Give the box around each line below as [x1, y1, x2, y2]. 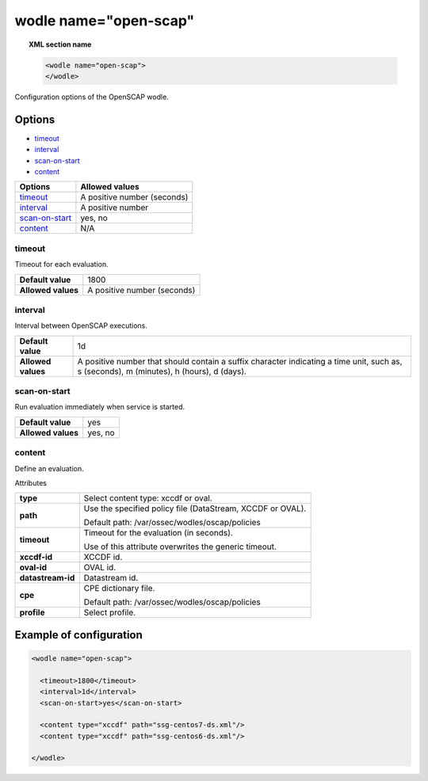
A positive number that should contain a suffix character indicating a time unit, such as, [77, 356, 403, 367]
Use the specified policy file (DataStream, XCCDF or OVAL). [83, 503, 307, 514]
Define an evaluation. [14, 463, 85, 473]
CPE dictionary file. [83, 583, 155, 594]
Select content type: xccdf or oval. [83, 493, 213, 504]
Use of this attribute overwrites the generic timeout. [83, 541, 277, 552]
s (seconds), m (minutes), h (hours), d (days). [77, 365, 247, 376]
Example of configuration [14, 628, 143, 642]
